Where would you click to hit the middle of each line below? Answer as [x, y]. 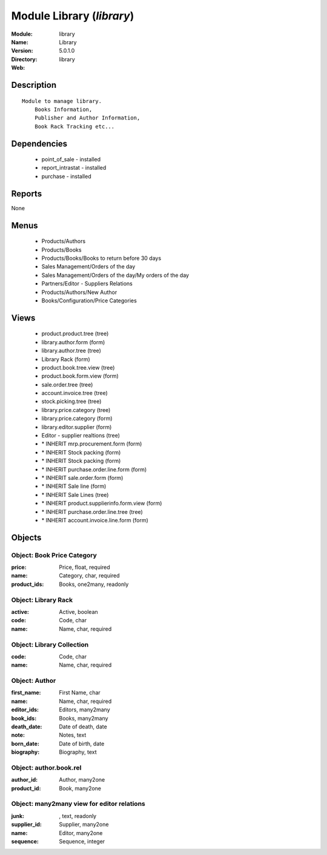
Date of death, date [83, 727]
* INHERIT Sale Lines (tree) [75, 494]
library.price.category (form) [77, 419]
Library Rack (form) [66, 359]
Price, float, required [84, 567]
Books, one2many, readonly [94, 584]
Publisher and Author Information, [87, 118]
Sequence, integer [82, 842]
